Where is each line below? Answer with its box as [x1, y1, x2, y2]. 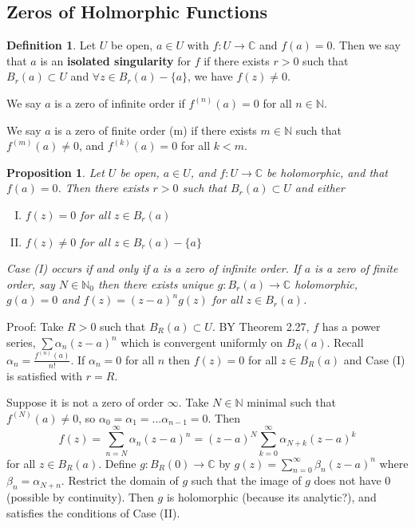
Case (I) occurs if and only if [6, 260, 149, 277]
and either [294, 179, 345, 196]
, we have [188, 68, 233, 85]
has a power [322, 317, 381, 334]
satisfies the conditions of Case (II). [6, 504, 180, 521]
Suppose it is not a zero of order [6, 394, 164, 411]
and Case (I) [343, 351, 405, 368]
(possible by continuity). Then [6, 489, 154, 505]
